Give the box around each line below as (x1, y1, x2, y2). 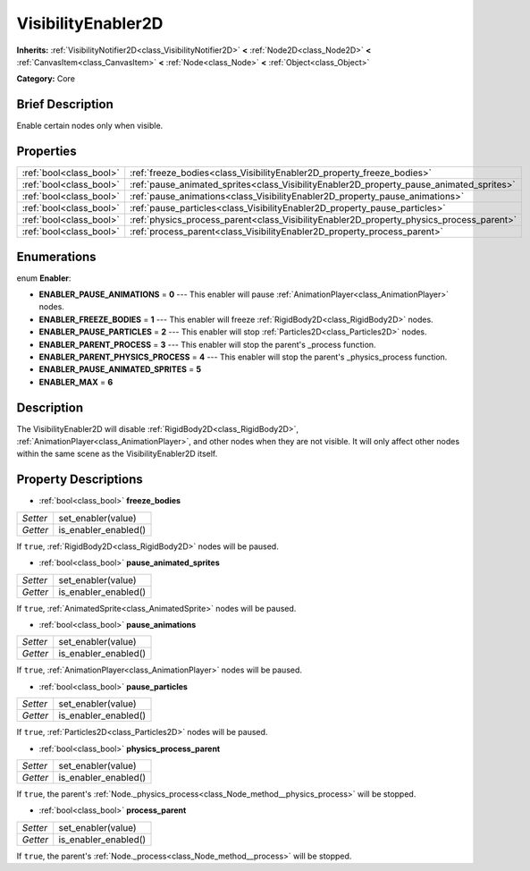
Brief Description (16, 97, 114, 112)
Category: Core (16, 73, 76, 84)
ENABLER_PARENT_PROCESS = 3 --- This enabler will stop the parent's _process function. (38, 339, 376, 350)
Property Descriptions (16, 472, 143, 487)
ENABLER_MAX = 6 (38, 376, 114, 387)
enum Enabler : (16, 273, 72, 283)
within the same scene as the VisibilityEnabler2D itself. (16, 448, 218, 460)
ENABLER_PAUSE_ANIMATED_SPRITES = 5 (38, 364, 201, 375)
